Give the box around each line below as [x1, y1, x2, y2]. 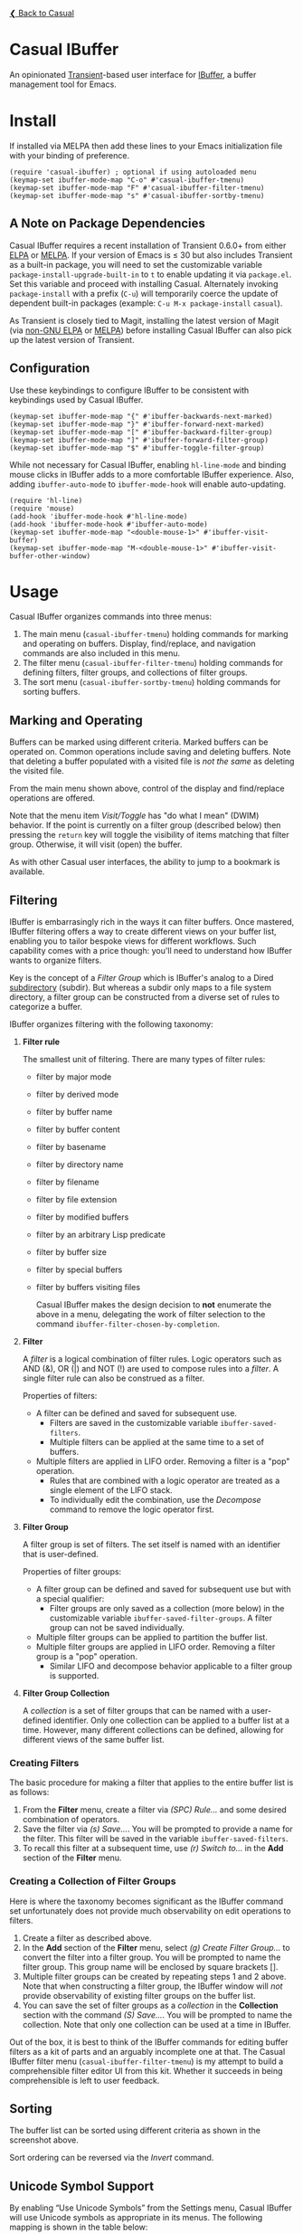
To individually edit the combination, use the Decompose [49, 1495, 261, 1506]
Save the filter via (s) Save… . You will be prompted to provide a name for [22, 1823, 294, 1835]
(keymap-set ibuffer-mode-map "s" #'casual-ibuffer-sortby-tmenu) [9, 191, 265, 200]
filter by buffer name [35, 1107, 113, 1117]
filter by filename [35, 1176, 99, 1188]
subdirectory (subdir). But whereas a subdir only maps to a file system [9, 982, 271, 993]
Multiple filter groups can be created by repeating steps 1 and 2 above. [22, 1971, 287, 1982]
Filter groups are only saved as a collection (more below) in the [49, 1603, 285, 1614]
